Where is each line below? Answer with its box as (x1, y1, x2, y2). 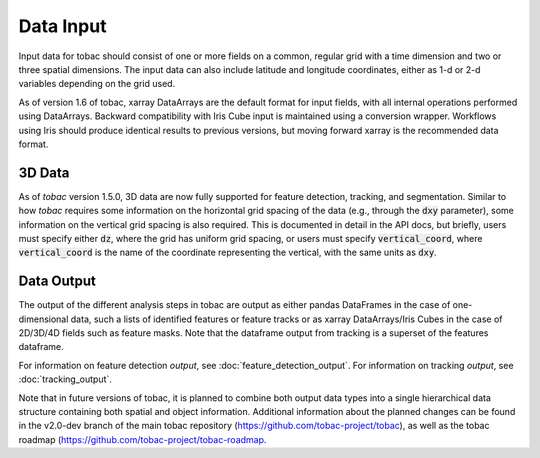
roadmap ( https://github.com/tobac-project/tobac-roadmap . (18, 433, 267, 445)
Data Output (18, 273, 97, 290)
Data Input (18, 15, 107, 37)
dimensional (18, 313, 69, 325)
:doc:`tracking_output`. (18, 373, 112, 385)
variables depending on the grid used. (18, 78, 176, 90)
